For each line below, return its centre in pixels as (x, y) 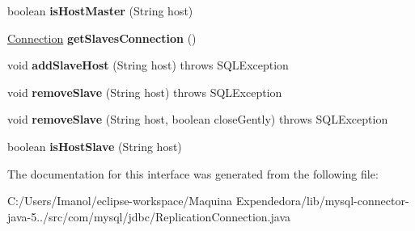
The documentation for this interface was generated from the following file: (193, 173)
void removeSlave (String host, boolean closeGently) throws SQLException (198, 119)
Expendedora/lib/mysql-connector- (322, 201)
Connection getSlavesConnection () (102, 38)
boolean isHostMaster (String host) (100, 10)
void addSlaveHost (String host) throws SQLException (148, 65)
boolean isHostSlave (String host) (95, 146)
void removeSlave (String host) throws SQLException (145, 92)
